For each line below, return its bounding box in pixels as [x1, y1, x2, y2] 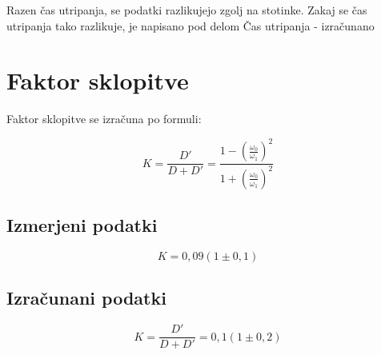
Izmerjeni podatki [6, 213, 158, 237]
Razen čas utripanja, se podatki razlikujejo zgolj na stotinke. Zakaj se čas [6, 2, 367, 18]
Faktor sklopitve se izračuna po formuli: [6, 110, 202, 127]
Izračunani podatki [6, 285, 166, 310]
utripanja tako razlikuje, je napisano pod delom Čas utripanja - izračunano [6, 17, 375, 34]
